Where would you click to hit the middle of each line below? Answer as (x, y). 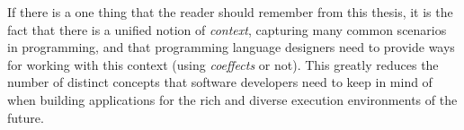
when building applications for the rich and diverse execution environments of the (232, 99)
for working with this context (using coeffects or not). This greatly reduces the (223, 64)
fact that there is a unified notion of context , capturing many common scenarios (227, 29)
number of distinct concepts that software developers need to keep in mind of (220, 82)
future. (26, 117)
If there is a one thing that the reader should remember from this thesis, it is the (230, 12)
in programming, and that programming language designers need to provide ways (231, 47)
